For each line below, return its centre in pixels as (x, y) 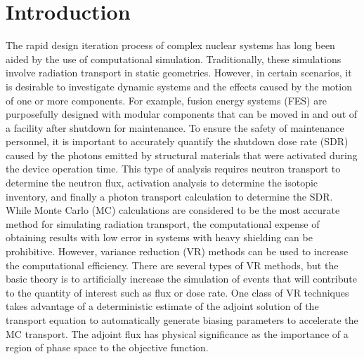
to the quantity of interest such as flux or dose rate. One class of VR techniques (177, 292)
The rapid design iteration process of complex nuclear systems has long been (170, 45)
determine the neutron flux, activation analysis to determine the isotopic (162, 183)
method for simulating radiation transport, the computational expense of (163, 223)
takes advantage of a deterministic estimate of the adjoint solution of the (162, 306)
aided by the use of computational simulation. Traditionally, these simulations (174, 59)
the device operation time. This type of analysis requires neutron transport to (173, 169)
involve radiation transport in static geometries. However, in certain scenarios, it (179, 73)
